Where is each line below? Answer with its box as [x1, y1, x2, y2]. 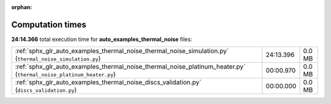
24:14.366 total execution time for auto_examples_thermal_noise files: [11, 35, 192, 43]
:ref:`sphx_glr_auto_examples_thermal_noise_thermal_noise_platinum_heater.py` [15, 62, 246, 71]
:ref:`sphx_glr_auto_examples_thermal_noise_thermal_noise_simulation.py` [15, 46, 229, 55]
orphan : [11, 4, 32, 10]
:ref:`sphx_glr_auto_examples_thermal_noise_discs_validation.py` [15, 78, 202, 87]
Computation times [11, 19, 86, 30]
